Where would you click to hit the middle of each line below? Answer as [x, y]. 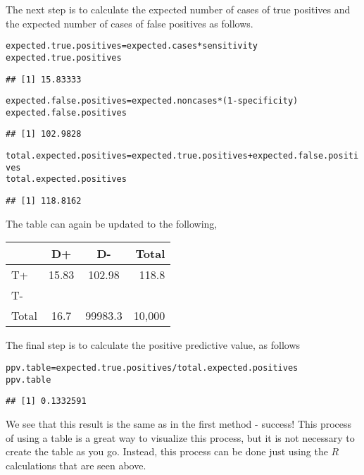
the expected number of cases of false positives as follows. [130, 23]
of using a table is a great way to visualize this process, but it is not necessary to [180, 437]
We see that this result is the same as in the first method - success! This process [179, 423]
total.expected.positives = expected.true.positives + [129, 156]
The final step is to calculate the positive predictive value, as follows [153, 345]
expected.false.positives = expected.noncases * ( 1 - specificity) [152, 101]
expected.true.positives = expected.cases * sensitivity [132, 46]
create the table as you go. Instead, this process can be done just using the [167, 451]
